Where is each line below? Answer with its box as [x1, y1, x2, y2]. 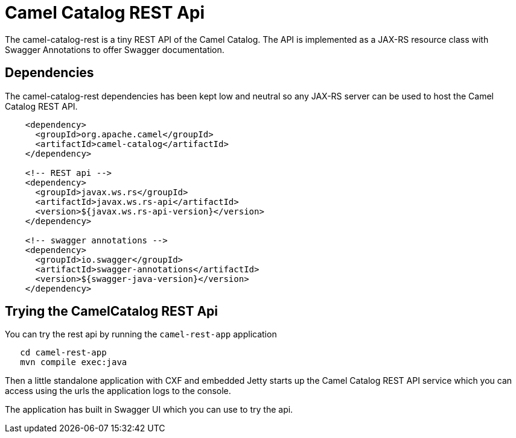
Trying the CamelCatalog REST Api [5, 304, 218, 319]
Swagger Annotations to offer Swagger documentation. [5, 44, 225, 55]
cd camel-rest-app [20, 348, 107, 358]
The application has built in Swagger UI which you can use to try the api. [5, 404, 293, 415]
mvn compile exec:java [20, 357, 127, 368]
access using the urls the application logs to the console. [5, 386, 231, 396]
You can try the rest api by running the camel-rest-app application [5, 329, 277, 340]
